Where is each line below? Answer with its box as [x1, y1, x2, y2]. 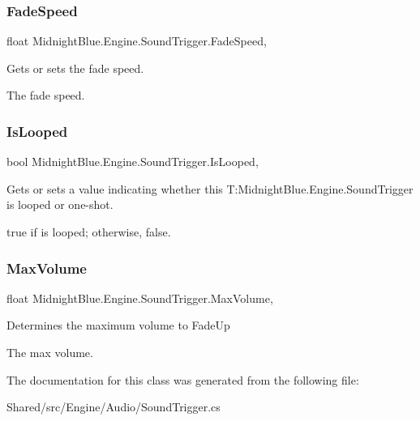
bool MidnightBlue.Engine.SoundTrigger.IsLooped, [6, 153, 259, 170]
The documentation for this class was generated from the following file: [6, 371, 359, 388]
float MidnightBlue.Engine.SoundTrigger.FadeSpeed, [6, 32, 267, 49]
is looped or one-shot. [6, 196, 114, 213]
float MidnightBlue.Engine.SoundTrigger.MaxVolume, [6, 289, 273, 306]
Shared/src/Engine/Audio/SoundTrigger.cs [6, 398, 221, 415]
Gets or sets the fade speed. [6, 59, 144, 76]
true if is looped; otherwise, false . [6, 223, 171, 240]
